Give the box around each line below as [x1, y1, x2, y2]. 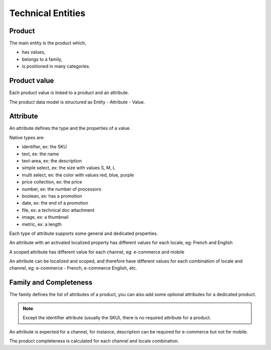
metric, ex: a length [22, 221, 62, 227]
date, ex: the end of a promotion [22, 200, 88, 206]
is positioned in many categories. [22, 63, 90, 69]
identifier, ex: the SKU [22, 144, 67, 150]
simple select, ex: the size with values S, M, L [22, 165, 115, 171]
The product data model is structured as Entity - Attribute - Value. [9, 99, 145, 105]
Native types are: [9, 134, 45, 140]
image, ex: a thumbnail [22, 214, 69, 220]
